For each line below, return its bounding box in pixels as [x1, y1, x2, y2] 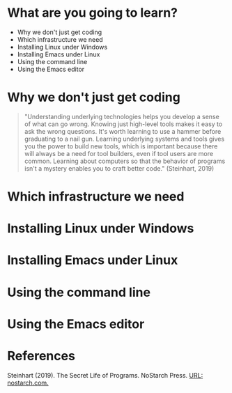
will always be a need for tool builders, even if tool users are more [24, 149, 214, 157]
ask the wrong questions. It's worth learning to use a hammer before [24, 127, 222, 135]
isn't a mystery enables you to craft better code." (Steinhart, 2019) [24, 164, 215, 172]
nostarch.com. [7, 378, 49, 387]
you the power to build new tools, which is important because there [24, 141, 218, 151]
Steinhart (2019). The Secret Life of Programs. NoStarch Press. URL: [7, 371, 203, 379]
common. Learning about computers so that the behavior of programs [24, 157, 226, 165]
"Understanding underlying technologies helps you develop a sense [24, 112, 219, 121]
